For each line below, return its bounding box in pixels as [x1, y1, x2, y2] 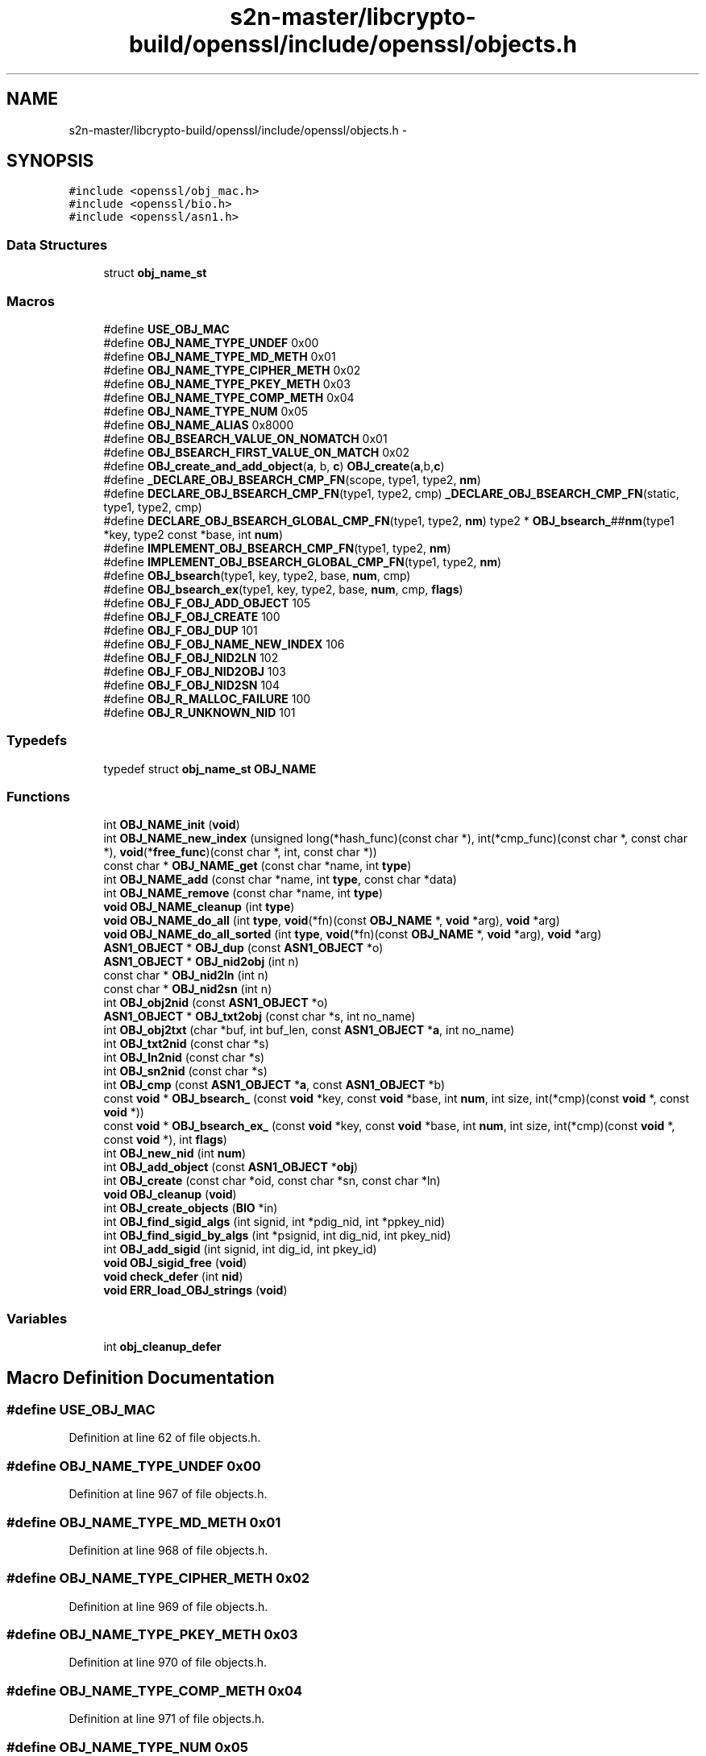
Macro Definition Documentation [6, 1367, 275, 1388]
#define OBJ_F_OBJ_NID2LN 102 [103, 650, 279, 665]
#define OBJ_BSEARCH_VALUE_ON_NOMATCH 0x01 [103, 431, 388, 445]
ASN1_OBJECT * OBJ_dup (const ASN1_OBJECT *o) [103, 941, 384, 955]
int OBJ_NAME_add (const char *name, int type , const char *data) [103, 872, 457, 887]
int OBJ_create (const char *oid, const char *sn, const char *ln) [103, 1174, 441, 1188]
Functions [6, 789, 70, 806]
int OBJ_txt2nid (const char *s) [103, 1037, 269, 1051]
